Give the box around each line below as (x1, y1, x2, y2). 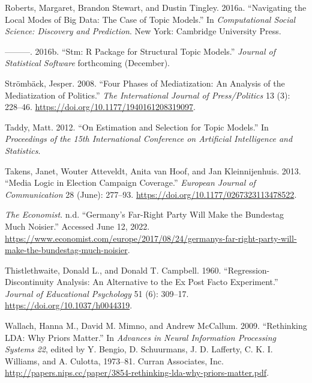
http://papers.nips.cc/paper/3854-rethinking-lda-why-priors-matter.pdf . (5, 366, 269, 379)
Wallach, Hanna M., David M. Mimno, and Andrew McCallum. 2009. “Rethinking (5, 319, 307, 332)
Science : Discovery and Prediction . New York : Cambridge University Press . (5, 25, 281, 37)
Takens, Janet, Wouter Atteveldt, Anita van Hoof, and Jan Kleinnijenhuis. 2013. (5, 164, 301, 177)
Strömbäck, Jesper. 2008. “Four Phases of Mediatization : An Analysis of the (5, 76, 285, 89)
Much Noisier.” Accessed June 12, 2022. (5, 219, 150, 232)
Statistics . (5, 144, 41, 156)
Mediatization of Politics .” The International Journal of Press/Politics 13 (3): (5, 88, 290, 101)
